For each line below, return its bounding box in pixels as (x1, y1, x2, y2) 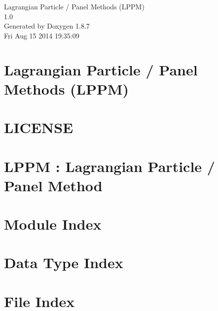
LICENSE (4, 117, 73, 138)
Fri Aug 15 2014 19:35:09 (4, 30, 79, 40)
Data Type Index (4, 252, 123, 273)
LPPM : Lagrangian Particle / (4, 156, 215, 176)
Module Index (4, 214, 102, 234)
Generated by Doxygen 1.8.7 (4, 21, 90, 31)
